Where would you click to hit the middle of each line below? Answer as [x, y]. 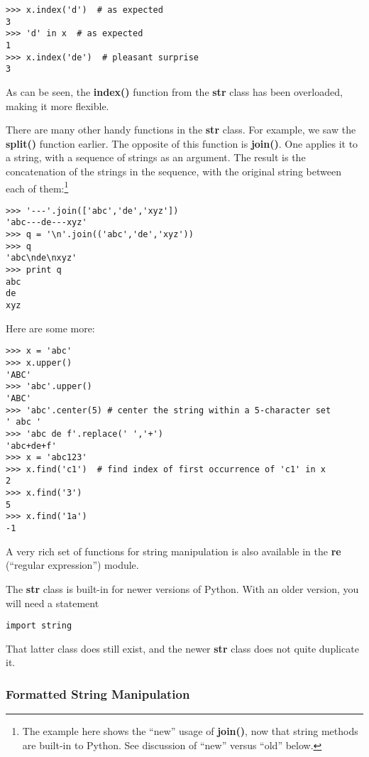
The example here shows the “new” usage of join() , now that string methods [190, 731]
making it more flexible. [57, 105]
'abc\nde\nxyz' [42, 258]
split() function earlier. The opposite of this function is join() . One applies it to [182, 143]
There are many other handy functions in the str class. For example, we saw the [181, 130]
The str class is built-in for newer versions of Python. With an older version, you [182, 588]
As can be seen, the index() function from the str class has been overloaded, [174, 91]
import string [39, 626]
